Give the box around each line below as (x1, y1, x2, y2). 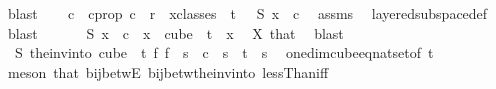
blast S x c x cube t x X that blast (7, 22, 344, 43)
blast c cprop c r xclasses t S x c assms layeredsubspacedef (7, 3, 488, 23)
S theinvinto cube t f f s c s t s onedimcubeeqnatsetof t (14, 42, 434, 63)
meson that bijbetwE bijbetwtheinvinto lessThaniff (7, 61, 329, 82)
